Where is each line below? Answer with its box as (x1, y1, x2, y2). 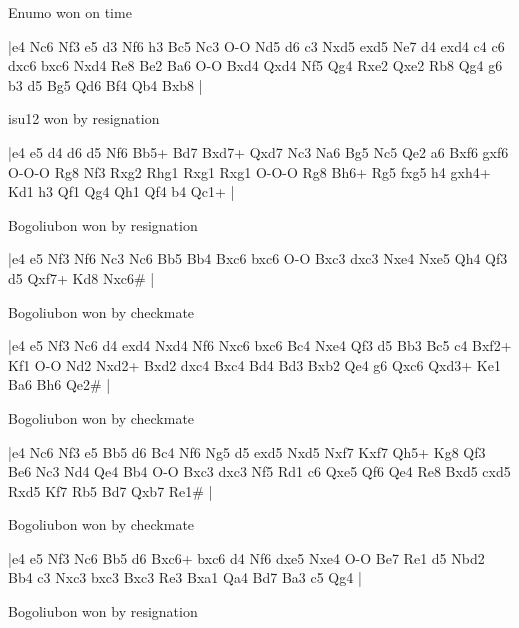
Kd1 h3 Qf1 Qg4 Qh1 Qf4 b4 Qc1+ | (8, 181, 235, 202)
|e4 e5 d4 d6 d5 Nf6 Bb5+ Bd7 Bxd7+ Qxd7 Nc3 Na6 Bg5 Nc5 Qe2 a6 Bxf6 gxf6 (8, 141, 509, 162)
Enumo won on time (8, 2, 132, 22)
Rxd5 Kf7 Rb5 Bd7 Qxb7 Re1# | (8, 480, 213, 501)
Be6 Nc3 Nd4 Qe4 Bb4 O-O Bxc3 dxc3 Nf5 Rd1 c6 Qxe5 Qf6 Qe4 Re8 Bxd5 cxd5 (8, 461, 511, 482)
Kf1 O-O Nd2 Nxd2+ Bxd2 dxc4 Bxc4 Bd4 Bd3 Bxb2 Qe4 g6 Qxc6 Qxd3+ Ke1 (8, 354, 501, 375)
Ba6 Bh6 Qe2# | (8, 374, 111, 395)
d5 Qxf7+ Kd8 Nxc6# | (8, 267, 155, 288)
